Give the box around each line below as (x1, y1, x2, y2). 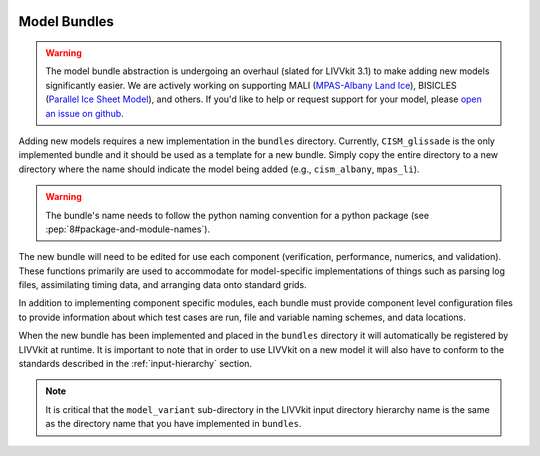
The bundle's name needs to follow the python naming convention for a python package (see (45, 209, 430, 221)
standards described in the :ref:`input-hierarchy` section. (18, 358, 253, 370)
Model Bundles (18, 13, 115, 30)
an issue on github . (45, 107, 124, 119)
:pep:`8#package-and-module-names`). (45, 223, 210, 235)
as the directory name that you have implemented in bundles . (45, 418, 302, 430)
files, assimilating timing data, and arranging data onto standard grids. (18, 279, 307, 291)
